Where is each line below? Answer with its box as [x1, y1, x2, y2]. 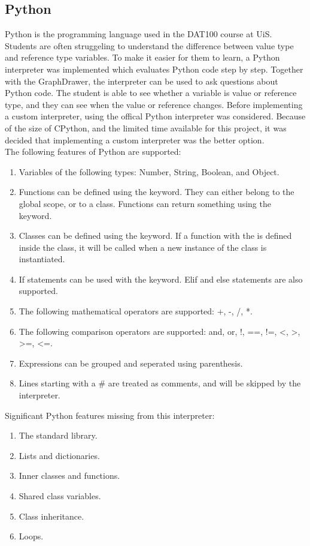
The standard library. [19, 429, 98, 442]
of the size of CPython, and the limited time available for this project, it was [5, 121, 287, 134]
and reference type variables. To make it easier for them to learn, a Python [5, 51, 280, 64]
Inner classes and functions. [19, 469, 120, 482]
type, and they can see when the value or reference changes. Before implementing [5, 98, 303, 110]
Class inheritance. [19, 509, 84, 522]
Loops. [19, 530, 44, 542]
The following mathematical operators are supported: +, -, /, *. [19, 305, 253, 317]
